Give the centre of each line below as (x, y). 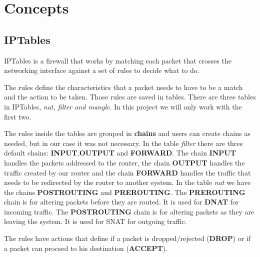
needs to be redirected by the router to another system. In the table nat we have (127, 182)
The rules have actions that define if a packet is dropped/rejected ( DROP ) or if (127, 238)
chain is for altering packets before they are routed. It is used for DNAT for (121, 202)
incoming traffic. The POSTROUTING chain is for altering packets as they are (129, 211)
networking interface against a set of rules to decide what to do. (102, 70)
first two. (18, 116)
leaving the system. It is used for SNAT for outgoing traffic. (95, 221)
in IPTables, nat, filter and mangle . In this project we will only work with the (123, 106)
